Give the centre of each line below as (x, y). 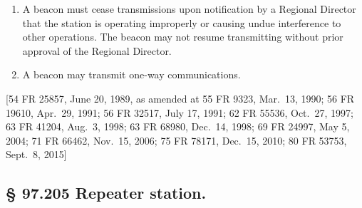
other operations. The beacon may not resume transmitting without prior (183, 37)
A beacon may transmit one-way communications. (131, 74)
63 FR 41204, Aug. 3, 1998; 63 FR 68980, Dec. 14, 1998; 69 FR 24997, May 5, (178, 126)
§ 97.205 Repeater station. (106, 193)
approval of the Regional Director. (97, 50)
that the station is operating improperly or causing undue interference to (182, 22)
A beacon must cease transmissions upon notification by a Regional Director (189, 9)
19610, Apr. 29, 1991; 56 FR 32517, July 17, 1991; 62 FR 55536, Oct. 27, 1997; (180, 112)
